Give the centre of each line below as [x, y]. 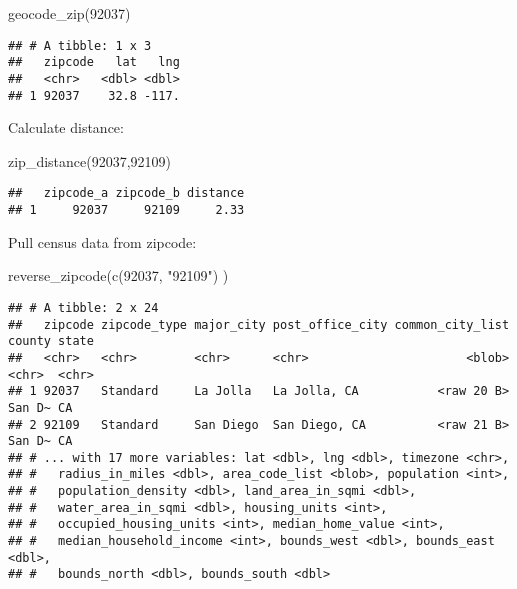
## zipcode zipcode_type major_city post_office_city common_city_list [259, 324]
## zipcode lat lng [94, 62]
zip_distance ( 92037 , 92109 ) [90, 160]
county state [51, 341]
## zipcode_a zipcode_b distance [126, 193]
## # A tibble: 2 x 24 [83, 307]
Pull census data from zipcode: [102, 241]
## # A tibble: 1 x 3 [80, 45]
